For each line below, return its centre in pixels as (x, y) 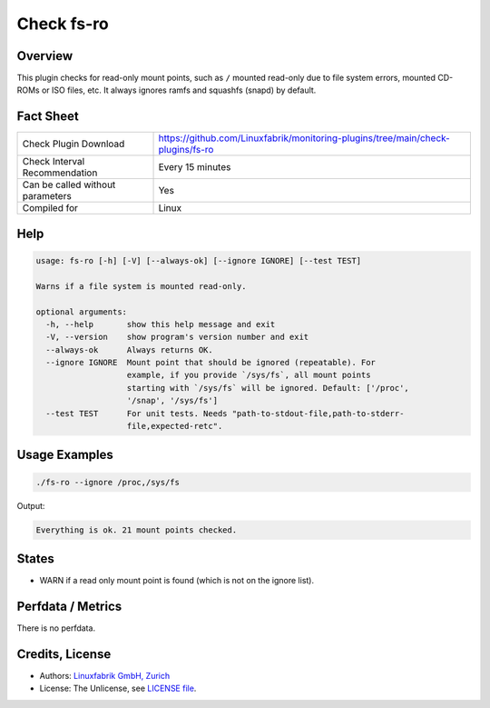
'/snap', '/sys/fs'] (172, 401)
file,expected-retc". (175, 426)
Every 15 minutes (195, 167)
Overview (45, 56)
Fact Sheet (48, 117)
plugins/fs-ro (186, 150)
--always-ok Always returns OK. (129, 349)
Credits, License (64, 654)
